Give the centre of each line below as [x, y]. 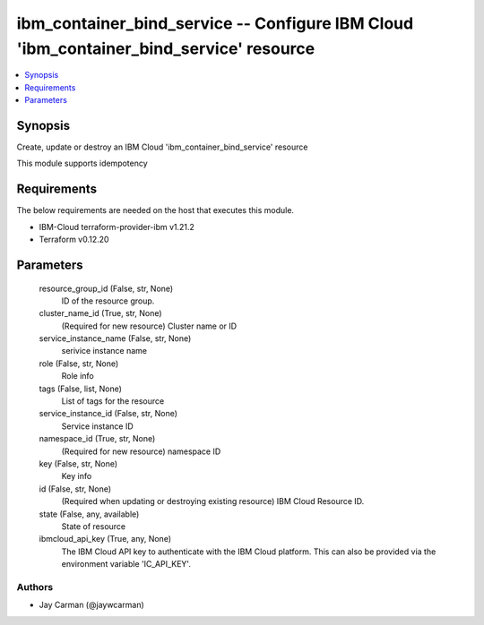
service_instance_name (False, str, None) [115, 338]
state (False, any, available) [89, 514]
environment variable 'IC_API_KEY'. [126, 564]
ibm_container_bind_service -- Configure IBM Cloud [215, 23]
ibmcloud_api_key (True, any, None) [105, 539]
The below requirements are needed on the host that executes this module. [156, 210]
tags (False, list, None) [81, 389]
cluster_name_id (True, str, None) [100, 313]
